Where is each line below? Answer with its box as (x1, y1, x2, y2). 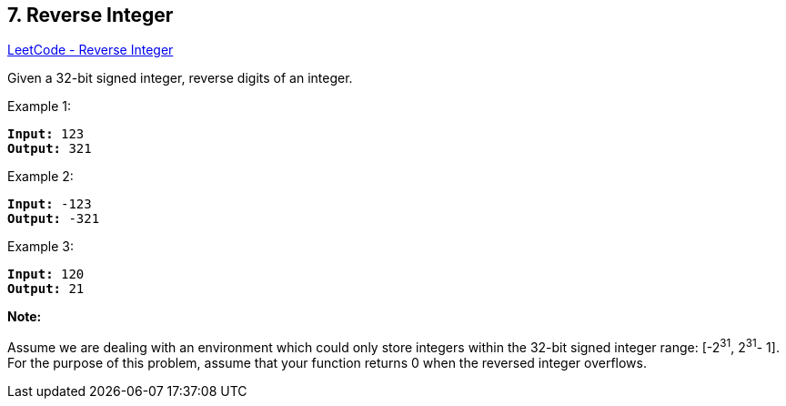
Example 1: (7, 98, 71, 115)
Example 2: (7, 168, 74, 185)
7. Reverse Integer (7, 4, 174, 26)
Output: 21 (7, 281, 85, 297)
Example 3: (7, 239, 74, 255)
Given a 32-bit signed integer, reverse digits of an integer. (7, 70, 353, 86)
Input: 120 (7, 267, 85, 282)
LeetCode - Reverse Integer (7, 42, 174, 58)
